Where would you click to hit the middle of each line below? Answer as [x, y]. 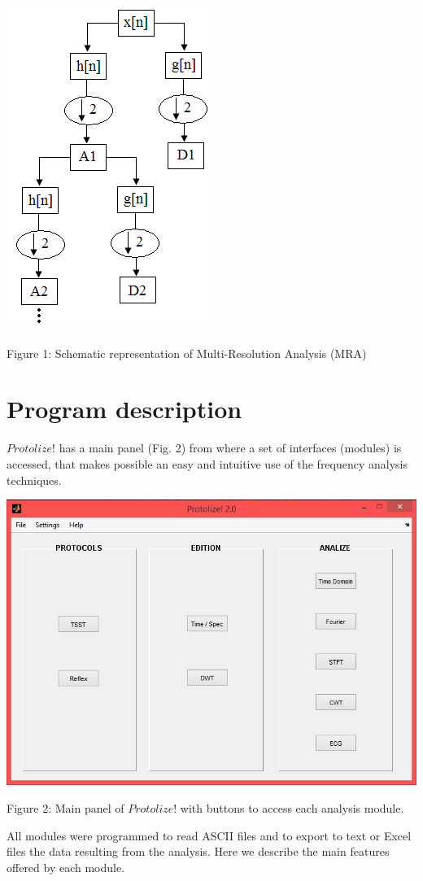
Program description [124, 409]
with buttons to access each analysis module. [292, 808]
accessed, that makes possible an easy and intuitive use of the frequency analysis [207, 463]
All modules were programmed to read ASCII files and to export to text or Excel [209, 835]
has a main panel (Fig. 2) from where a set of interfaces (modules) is [230, 448]
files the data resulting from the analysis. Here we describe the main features [198, 851]
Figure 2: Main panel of [65, 808]
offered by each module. [66, 867]
